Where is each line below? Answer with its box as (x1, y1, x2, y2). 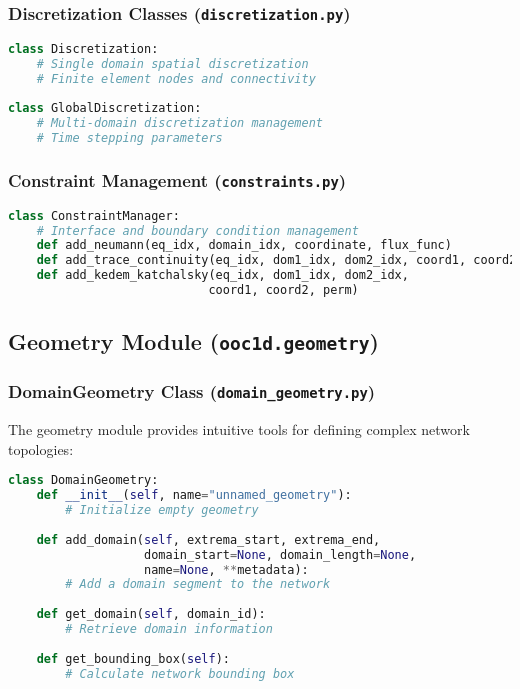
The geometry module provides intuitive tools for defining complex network (8, 419, 470, 440)
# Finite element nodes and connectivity (36, 71, 316, 86)
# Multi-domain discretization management (36, 116, 323, 131)
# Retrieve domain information (65, 622, 273, 637)
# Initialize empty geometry (65, 503, 259, 518)
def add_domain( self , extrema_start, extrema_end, (36, 532, 381, 547)
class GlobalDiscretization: (8, 101, 202, 116)
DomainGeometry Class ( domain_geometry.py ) (8, 379, 376, 404)
